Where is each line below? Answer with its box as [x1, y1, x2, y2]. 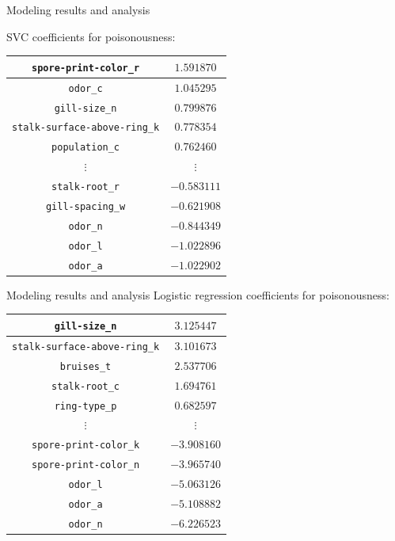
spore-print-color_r [32, 62, 140, 74]
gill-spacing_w [45, 200, 126, 212]
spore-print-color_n [32, 459, 140, 471]
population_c [51, 142, 120, 154]
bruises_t [59, 360, 112, 372]
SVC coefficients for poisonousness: [6, 28, 176, 44]
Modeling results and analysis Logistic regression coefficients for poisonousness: [6, 286, 389, 303]
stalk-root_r [51, 181, 120, 193]
